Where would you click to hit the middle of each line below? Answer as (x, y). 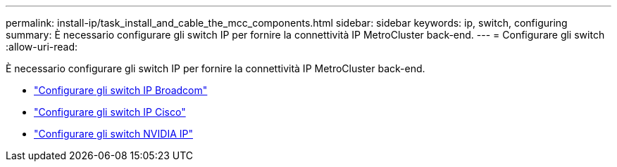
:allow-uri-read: (42, 47)
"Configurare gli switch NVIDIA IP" (113, 134)
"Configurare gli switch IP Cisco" (110, 112)
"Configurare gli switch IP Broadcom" (121, 90)
